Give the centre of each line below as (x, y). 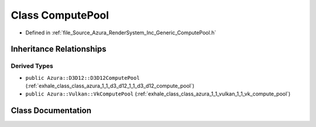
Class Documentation (51, 111)
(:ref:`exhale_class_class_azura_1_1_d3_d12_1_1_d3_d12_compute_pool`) (110, 86)
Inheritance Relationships (59, 49)
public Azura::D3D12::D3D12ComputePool (83, 78)
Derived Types (32, 66)
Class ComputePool (60, 15)
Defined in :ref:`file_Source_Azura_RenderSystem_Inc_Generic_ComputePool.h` (121, 33)
